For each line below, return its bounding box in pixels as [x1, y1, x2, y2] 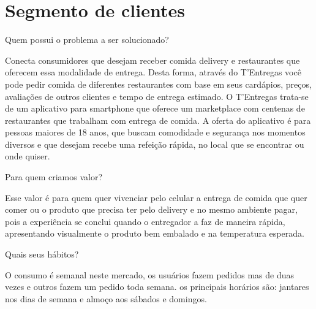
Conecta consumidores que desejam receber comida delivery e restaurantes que [5, 53, 300, 66]
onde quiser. [5, 150, 50, 162]
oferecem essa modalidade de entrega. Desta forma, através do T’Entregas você [5, 66, 301, 78]
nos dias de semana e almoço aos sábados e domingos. [5, 292, 207, 305]
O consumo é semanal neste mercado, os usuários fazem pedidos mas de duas [5, 268, 295, 281]
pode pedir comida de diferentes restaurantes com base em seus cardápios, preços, [5, 77, 312, 90]
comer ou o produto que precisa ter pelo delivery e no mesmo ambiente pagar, [5, 203, 298, 216]
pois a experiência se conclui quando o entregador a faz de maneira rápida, [5, 215, 285, 227]
